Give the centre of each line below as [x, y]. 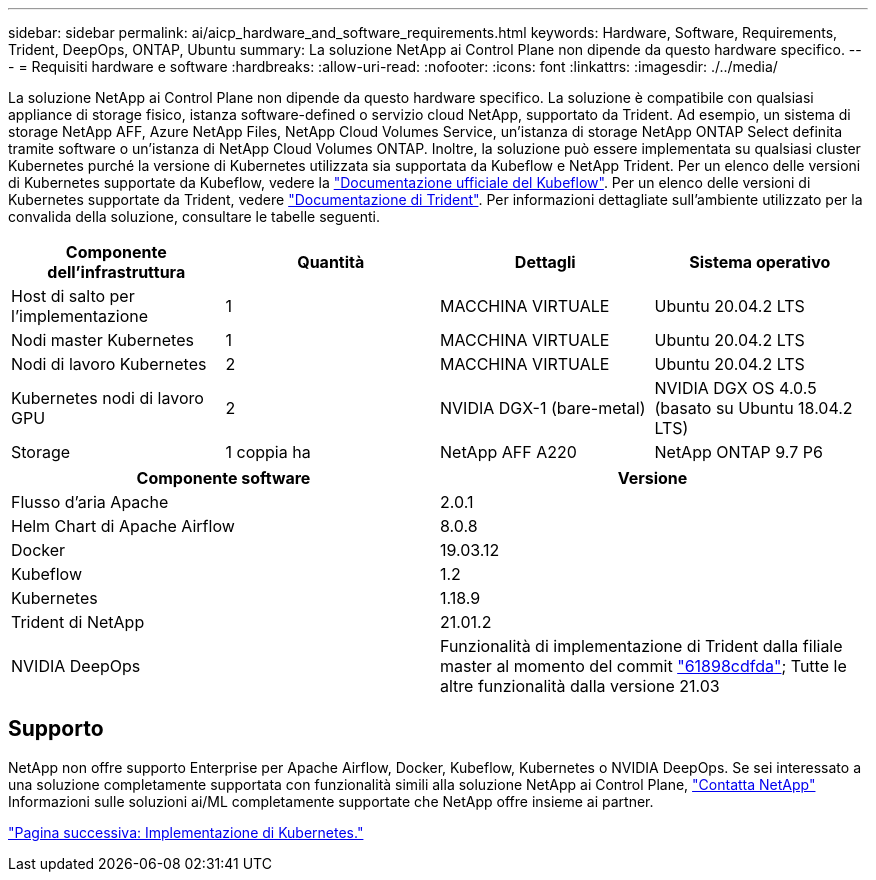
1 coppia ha [268, 452]
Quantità [331, 262]
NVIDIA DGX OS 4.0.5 [735, 388]
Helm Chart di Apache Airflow [123, 526]
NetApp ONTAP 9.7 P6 [738, 452]
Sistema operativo [760, 262]
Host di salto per [73, 296]
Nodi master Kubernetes [102, 340]
